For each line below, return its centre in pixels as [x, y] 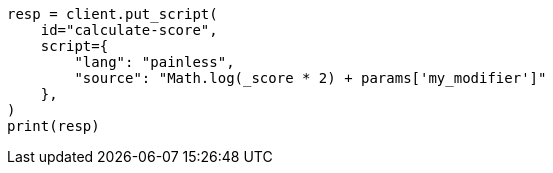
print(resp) [53, 126]
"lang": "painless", [154, 62]
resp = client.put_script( [112, 14]
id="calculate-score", [129, 30]
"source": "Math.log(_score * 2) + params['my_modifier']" [310, 78]
